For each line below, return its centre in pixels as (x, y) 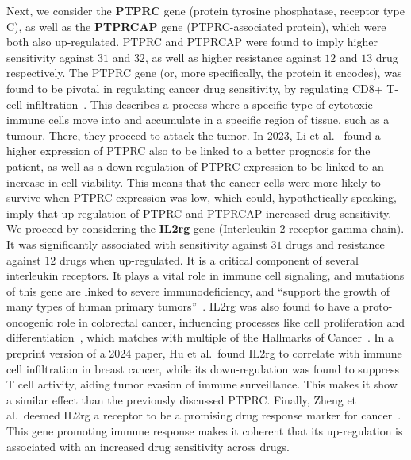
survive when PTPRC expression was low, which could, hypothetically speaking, (202, 197)
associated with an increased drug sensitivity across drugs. (148, 446)
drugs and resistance (335, 244)
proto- (378, 306)
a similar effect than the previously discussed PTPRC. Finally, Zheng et (182, 399)
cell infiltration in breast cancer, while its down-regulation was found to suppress (203, 368)
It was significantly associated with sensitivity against (137, 244)
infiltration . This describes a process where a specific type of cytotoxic (199, 104)
